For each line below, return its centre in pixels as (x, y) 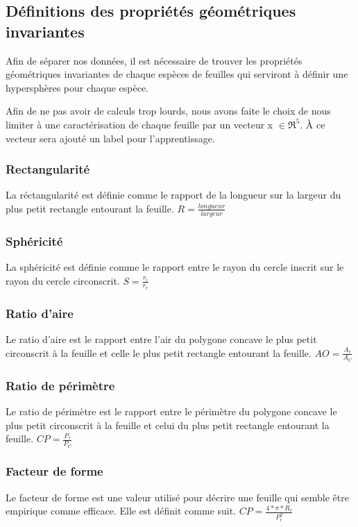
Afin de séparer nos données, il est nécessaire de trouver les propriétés (154, 60)
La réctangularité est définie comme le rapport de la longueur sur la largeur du (173, 195)
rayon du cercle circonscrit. (63, 280)
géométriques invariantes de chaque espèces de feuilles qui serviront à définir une (177, 74)
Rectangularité (48, 169)
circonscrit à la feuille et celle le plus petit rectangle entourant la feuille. (159, 352)
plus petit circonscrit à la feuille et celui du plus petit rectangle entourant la (168, 425)
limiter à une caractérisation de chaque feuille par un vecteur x (139, 124)
